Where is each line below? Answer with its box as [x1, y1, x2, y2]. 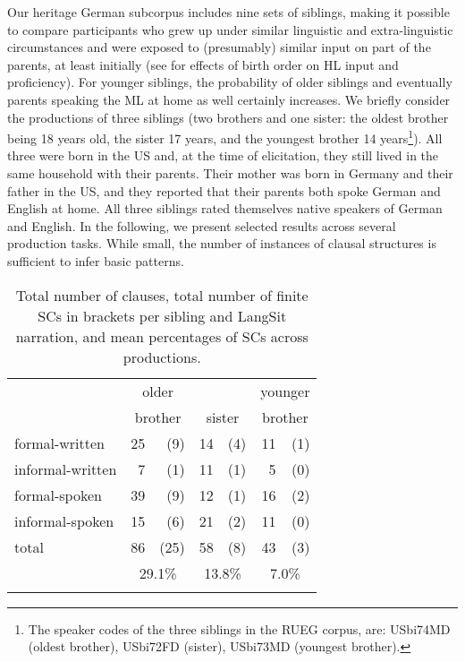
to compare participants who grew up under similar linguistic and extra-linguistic [7, 20, 453, 39]
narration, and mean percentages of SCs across [15, 325, 309, 347]
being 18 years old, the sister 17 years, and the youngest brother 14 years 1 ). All [7, 126, 443, 147]
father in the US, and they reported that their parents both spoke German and [7, 181, 441, 200]
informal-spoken [14, 510, 114, 531]
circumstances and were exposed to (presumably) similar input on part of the [7, 38, 431, 56]
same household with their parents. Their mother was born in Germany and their [7, 164, 453, 182]
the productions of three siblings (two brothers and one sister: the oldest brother [7, 107, 449, 126]
